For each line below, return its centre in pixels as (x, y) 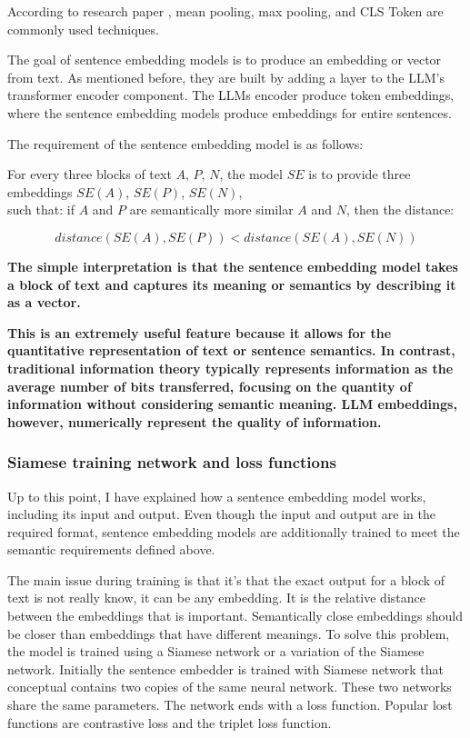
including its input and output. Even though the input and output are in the (221, 514)
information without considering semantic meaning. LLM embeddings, (232, 404)
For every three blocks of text (90, 174)
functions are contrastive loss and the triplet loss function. (170, 722)
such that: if (41, 209)
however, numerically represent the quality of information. (195, 421)
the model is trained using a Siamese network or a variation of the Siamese (216, 651)
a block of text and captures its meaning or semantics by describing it (232, 284)
